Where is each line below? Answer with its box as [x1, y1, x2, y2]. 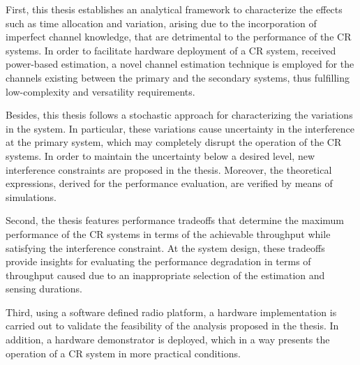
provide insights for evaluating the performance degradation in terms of [6, 254, 311, 269]
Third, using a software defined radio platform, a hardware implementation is [6, 304, 337, 319]
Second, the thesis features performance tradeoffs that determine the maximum [6, 213, 345, 228]
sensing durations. [6, 281, 82, 296]
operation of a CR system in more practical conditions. [6, 345, 241, 360]
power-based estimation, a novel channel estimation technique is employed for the [6, 57, 354, 71]
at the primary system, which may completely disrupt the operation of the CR [6, 135, 342, 149]
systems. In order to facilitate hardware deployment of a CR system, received [6, 43, 336, 57]
